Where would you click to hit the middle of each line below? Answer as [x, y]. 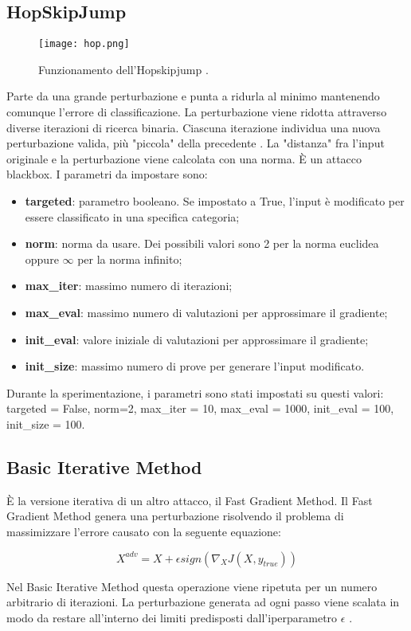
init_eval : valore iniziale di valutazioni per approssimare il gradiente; [197, 339]
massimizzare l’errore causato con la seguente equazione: [144, 531]
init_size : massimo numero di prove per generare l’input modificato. [195, 366]
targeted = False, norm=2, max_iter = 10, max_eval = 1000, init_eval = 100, [200, 408]
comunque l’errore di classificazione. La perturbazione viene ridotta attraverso [197, 112]
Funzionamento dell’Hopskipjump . [123, 69]
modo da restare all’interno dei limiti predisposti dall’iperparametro [172, 617]
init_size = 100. [46, 423]
